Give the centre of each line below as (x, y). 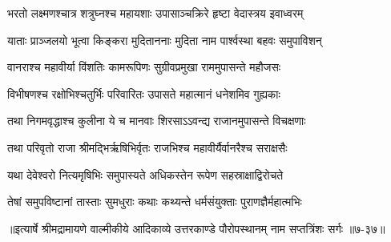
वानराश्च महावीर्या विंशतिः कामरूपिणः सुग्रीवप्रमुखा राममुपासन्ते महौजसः (144, 67)
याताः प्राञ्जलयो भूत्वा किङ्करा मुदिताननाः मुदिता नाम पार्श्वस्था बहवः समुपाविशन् (165, 40)
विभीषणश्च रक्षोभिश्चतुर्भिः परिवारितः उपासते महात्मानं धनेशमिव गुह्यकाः (144, 93)
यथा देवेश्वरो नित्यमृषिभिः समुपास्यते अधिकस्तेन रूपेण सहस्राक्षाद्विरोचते (145, 174)
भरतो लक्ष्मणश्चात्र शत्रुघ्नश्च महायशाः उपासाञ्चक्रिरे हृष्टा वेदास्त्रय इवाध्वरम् (155, 13)
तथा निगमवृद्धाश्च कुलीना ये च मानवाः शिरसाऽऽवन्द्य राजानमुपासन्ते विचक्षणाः (157, 121)
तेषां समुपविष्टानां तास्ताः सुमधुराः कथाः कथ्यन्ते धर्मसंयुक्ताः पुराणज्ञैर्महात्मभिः (155, 202)
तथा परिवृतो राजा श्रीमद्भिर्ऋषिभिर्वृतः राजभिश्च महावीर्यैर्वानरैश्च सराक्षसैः (147, 147)
